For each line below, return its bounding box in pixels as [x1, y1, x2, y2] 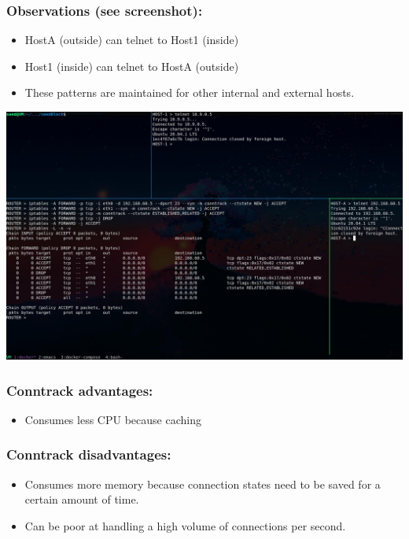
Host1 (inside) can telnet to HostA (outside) [24, 57, 239, 74]
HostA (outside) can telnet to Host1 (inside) [24, 31, 239, 48]
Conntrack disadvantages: [6, 445, 171, 464]
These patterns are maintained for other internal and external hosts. [24, 84, 355, 101]
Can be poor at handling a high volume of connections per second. [24, 517, 346, 533]
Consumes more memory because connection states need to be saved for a [24, 475, 381, 492]
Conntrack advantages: [6, 380, 153, 400]
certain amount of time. [24, 491, 139, 508]
